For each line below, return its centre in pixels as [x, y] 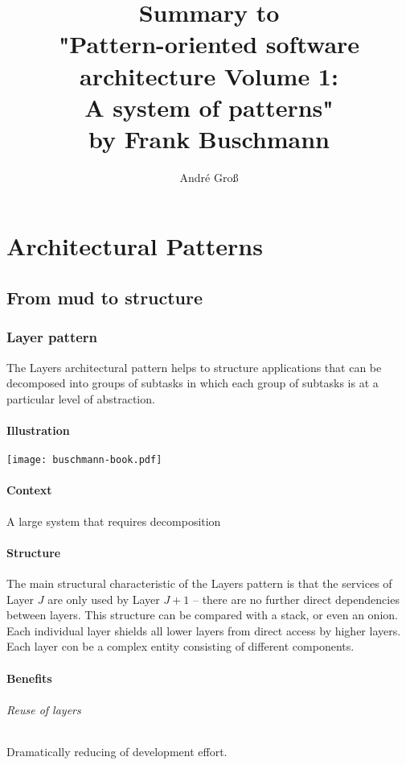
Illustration [38, 430]
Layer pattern [52, 337]
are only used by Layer [104, 599]
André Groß [209, 177]
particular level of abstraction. [81, 398]
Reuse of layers [44, 709]
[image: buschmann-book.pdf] [84, 460]
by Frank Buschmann [209, 138]
